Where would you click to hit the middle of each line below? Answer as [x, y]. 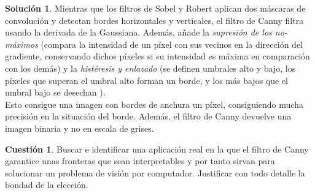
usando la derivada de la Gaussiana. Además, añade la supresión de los [138, 32]
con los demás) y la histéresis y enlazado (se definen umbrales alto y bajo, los [150, 68]
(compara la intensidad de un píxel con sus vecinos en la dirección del [172, 44]
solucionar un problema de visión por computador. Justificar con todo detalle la [155, 172]
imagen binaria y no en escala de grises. [80, 128]
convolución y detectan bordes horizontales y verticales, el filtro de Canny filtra [154, 20]
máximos [21, 44]
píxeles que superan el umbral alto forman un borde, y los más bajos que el [146, 80]
